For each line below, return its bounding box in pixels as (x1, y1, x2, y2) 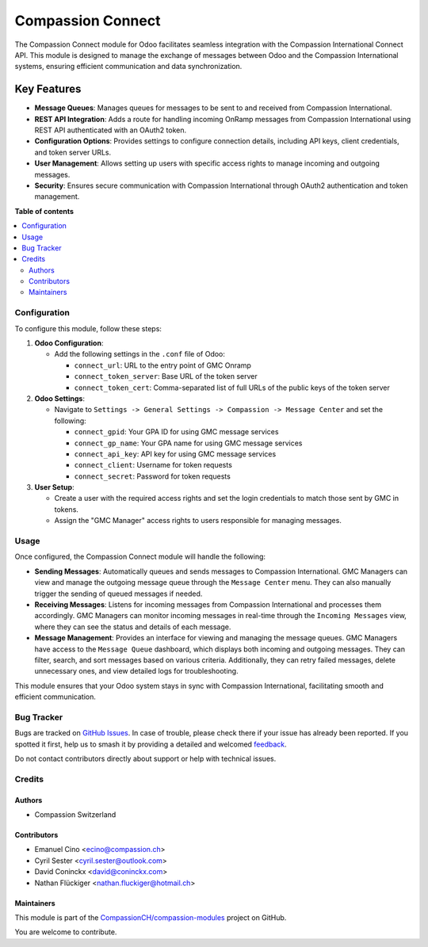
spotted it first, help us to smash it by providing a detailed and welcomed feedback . (14, 739, 287, 749)
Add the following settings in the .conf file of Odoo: (54, 349, 226, 359)
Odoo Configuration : (34, 338, 104, 348)
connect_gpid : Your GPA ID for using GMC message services (74, 427, 279, 437)
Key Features (14, 82, 82, 96)
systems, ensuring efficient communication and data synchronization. (14, 62, 243, 71)
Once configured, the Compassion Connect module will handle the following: (14, 552, 266, 562)
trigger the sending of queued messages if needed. (34, 589, 203, 598)
